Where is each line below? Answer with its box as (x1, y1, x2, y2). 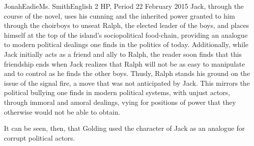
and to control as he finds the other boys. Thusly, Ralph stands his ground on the (4, 68, 250, 78)
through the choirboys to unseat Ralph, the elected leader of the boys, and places (4, 20, 249, 30)
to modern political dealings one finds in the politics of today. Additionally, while (4, 39, 249, 49)
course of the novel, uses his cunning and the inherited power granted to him (4, 10, 235, 21)
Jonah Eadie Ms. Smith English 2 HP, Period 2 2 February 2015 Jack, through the (4, 1, 244, 11)
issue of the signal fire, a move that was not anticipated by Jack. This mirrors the (4, 77, 250, 88)
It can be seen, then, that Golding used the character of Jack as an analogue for (4, 123, 245, 133)
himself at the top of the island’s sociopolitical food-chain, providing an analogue (4, 29, 248, 40)
